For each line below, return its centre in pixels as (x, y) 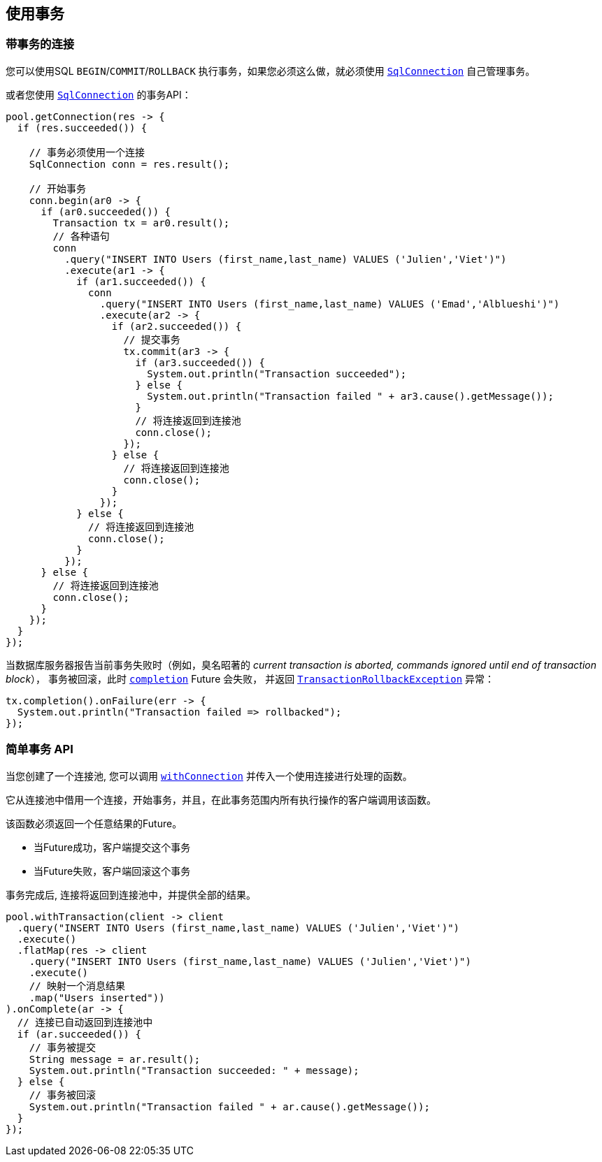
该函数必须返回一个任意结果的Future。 (94, 823)
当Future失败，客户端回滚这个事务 (112, 871)
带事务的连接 (40, 44)
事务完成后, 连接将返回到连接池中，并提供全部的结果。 (131, 894)
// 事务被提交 (63, 1047)
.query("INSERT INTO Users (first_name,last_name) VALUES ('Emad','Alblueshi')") (330, 304)
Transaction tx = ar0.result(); (141, 223)
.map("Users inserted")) (97, 997)
